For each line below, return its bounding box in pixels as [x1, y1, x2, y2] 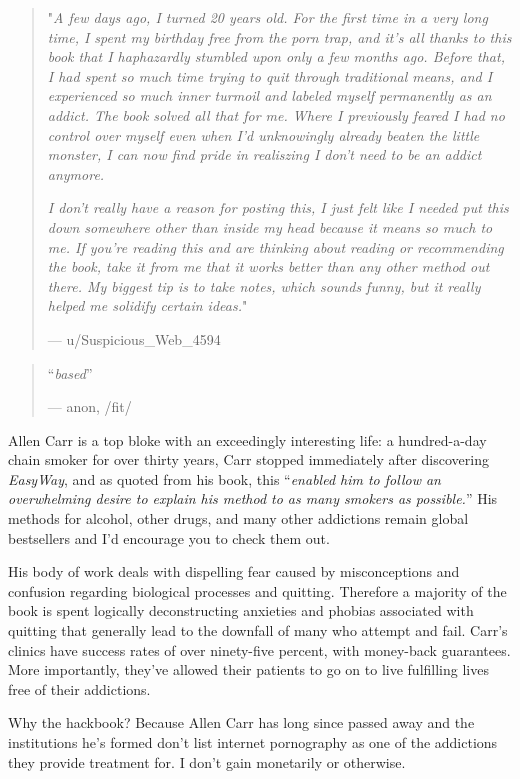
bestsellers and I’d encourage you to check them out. [8, 527, 330, 548]
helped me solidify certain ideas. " [47, 295, 248, 316]
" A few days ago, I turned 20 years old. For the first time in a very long [47, 7, 488, 27]
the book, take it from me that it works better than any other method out [47, 256, 490, 277]
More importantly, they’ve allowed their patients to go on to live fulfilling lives [8, 659, 489, 680]
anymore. [47, 163, 105, 184]
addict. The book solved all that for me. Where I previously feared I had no [47, 104, 505, 125]
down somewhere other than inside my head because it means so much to [47, 216, 493, 237]
